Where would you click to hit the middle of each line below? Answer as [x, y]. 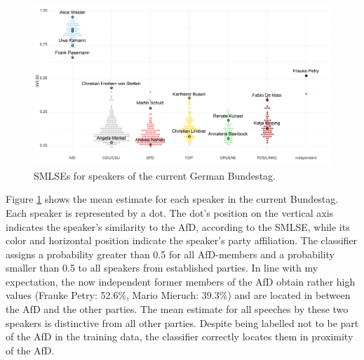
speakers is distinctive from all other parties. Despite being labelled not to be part [182, 322]
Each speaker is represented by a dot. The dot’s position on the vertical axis [170, 212]
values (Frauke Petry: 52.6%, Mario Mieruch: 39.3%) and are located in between [178, 295]
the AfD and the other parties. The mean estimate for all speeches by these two [177, 309]
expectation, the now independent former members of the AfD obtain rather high [181, 281]
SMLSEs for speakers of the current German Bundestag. [155, 175]
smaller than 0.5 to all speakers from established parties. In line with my [162, 268]
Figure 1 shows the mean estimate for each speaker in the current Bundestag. [172, 199]
